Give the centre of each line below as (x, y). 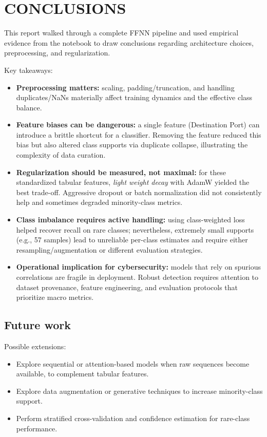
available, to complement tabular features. (82, 374)
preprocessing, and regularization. (57, 53)
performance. (37, 428)
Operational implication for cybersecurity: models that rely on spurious (139, 267)
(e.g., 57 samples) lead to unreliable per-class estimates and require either (132, 240)
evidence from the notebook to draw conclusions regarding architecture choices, (129, 42)
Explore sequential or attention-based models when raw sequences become (133, 363)
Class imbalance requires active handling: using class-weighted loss (130, 220)
